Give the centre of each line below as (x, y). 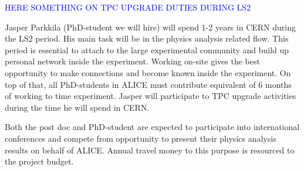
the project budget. (39, 161)
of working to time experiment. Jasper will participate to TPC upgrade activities (151, 96)
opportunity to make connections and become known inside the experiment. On (148, 72)
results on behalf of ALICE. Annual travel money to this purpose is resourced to (150, 150)
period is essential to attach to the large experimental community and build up (147, 49)
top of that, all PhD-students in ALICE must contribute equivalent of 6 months (148, 84)
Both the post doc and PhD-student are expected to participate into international (152, 127)
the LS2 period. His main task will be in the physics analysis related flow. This (147, 38)
